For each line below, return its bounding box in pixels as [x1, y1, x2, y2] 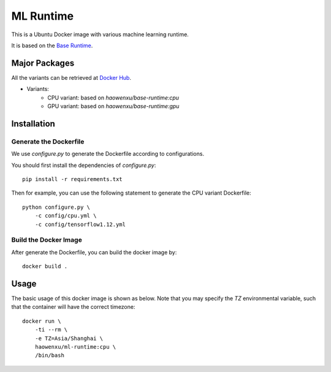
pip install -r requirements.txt [22, 176, 123, 182]
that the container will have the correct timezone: [11, 303, 135, 311]
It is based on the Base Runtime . [11, 42, 93, 49]
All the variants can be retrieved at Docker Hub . [11, 74, 132, 81]
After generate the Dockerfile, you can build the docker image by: [11, 249, 177, 256]
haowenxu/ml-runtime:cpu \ [34, 343, 116, 350]
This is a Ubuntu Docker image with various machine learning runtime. [11, 31, 189, 38]
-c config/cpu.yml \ [34, 212, 97, 219]
